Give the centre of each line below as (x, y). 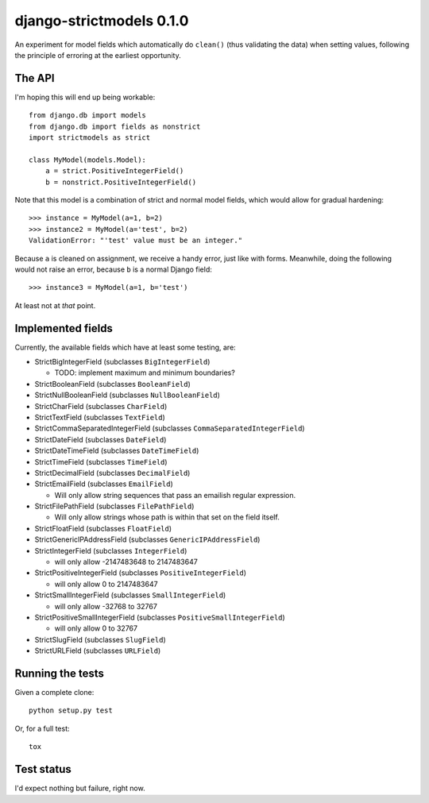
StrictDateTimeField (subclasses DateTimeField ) (117, 451)
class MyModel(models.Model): (88, 160)
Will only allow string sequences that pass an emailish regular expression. (175, 495)
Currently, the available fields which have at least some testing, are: (125, 347)
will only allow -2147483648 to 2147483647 (126, 562)
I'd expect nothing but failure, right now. (80, 788)
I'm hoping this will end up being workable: (85, 97)
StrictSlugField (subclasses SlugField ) (100, 639)
